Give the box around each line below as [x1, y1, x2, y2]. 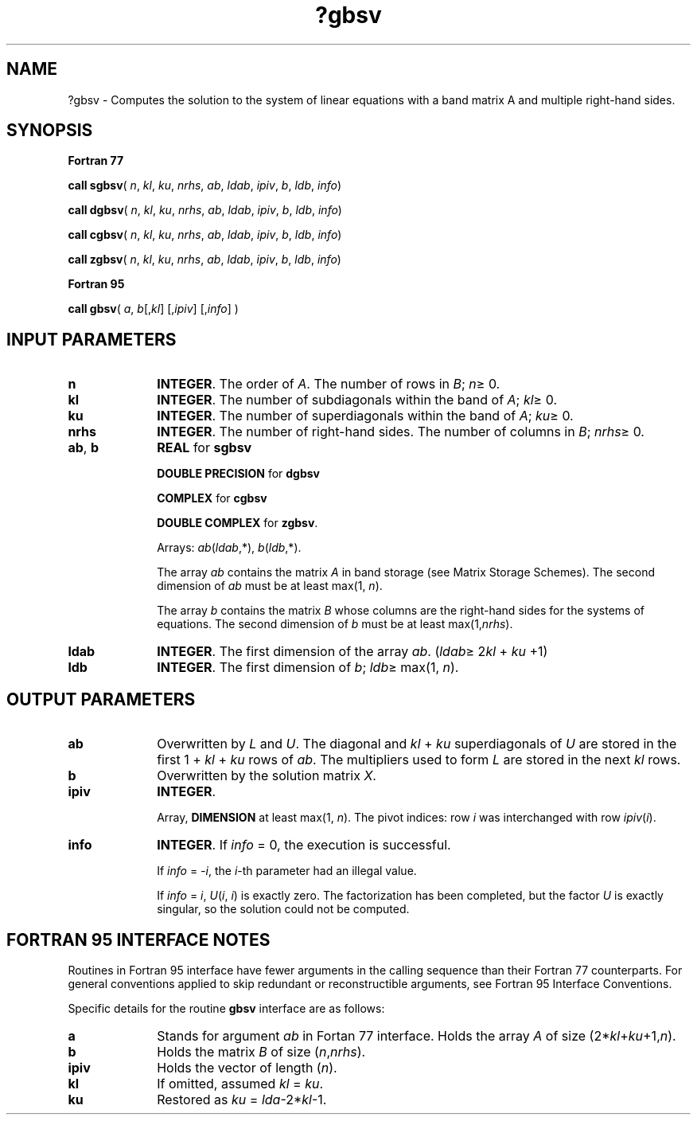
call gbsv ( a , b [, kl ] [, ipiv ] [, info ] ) [68, 302, 239, 316]
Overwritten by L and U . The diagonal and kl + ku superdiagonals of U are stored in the [157, 736, 677, 752]
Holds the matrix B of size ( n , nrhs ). [157, 1043, 366, 1060]
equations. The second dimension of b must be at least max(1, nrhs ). [157, 617, 513, 631]
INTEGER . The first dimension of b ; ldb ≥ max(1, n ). [157, 659, 459, 676]
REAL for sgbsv [157, 439, 252, 456]
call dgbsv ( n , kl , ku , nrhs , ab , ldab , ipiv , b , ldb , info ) [68, 203, 342, 217]
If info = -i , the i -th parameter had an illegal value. [157, 864, 417, 878]
